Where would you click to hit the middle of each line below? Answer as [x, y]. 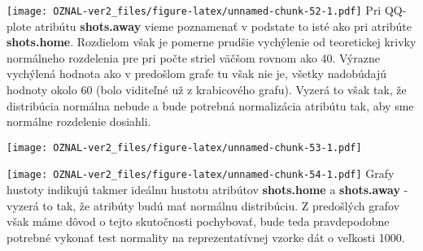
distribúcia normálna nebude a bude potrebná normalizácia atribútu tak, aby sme [210, 105]
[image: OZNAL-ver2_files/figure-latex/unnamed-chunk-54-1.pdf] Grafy [201, 173]
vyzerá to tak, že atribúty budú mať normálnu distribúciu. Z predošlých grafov [203, 205]
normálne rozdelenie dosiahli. [79, 121]
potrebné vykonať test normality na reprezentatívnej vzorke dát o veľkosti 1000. [206, 237]
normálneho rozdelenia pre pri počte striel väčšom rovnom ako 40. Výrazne [193, 57]
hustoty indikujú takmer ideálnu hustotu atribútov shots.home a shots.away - [207, 190]
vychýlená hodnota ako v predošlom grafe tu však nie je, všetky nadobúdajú [197, 74]
